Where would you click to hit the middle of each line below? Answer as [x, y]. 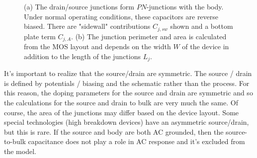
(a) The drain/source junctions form [79, 6]
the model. [20, 151]
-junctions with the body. [185, 6]
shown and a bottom [202, 26]
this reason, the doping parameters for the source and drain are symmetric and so [128, 93]
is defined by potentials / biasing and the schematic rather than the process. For [127, 83]
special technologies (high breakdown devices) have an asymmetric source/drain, [127, 122]
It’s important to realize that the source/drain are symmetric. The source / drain [128, 73]
